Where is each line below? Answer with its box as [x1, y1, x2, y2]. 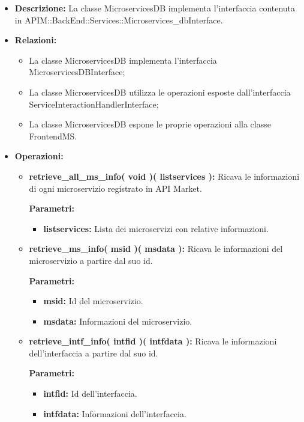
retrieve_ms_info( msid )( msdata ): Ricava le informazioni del [29, 242, 283, 255]
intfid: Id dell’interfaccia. [43, 387, 137, 400]
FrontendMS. [29, 129, 77, 142]
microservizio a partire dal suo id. [29, 254, 153, 266]
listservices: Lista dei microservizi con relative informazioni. [43, 222, 269, 234]
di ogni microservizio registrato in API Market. [29, 182, 202, 194]
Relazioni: [14, 34, 57, 46]
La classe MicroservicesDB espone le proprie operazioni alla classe [29, 118, 271, 130]
